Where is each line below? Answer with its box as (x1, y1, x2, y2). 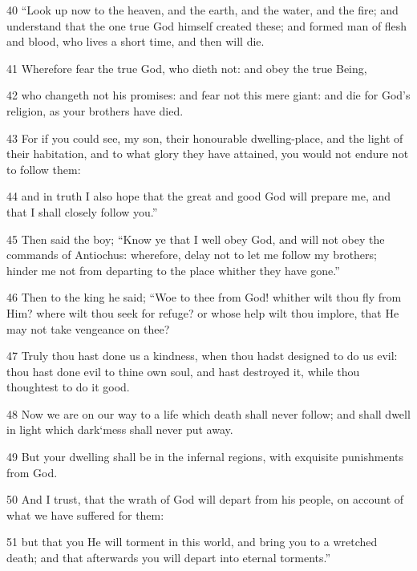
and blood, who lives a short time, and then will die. (6, 33, 265, 50)
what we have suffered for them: (6, 506, 164, 523)
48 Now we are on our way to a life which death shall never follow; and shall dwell (6, 405, 411, 422)
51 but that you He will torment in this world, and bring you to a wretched (6, 533, 378, 550)
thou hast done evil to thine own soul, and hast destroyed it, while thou (6, 362, 360, 379)
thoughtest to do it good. (6, 379, 130, 395)
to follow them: (6, 160, 81, 177)
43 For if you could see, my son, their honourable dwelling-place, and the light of (6, 129, 403, 146)
